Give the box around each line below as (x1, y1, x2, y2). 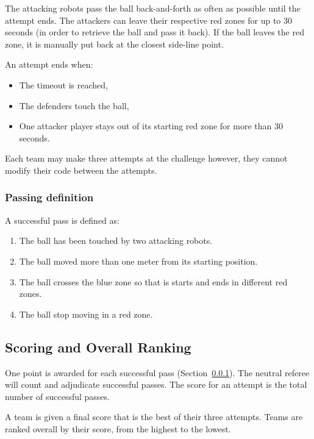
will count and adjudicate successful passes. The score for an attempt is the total (5, 378, 307, 391)
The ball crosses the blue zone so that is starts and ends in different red (19, 275, 288, 288)
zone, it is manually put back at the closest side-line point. (5, 37, 224, 50)
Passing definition (5, 190, 94, 205)
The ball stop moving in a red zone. (19, 307, 153, 320)
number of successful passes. (5, 390, 110, 402)
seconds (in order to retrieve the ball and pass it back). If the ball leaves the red (5, 26, 304, 38)
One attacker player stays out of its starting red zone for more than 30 (19, 120, 283, 132)
